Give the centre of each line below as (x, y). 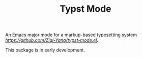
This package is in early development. (45, 50)
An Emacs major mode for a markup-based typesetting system (71, 35)
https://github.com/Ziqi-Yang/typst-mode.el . (52, 40)
